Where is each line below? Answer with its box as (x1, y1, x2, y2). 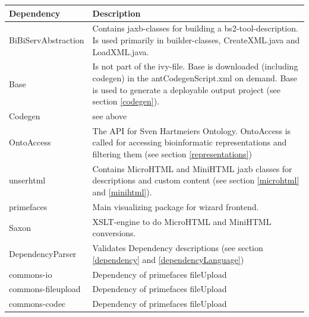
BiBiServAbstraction (9, 33, 84, 46)
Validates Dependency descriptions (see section (92, 242, 263, 254)
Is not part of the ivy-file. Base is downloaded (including (92, 60, 298, 72)
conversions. (92, 227, 136, 239)
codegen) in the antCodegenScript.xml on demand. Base (92, 71, 298, 84)
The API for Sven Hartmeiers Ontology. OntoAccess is (92, 124, 291, 137)
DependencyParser (9, 247, 77, 259)
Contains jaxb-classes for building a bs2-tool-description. (92, 22, 298, 34)
